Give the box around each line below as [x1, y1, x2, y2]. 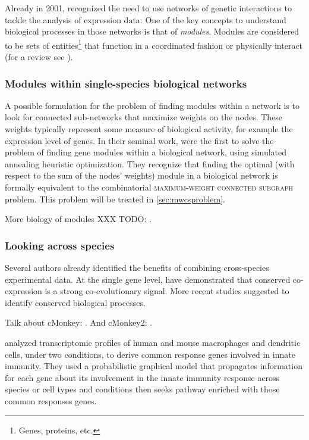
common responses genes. [5, 394, 97, 407]
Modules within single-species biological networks [5, 76, 247, 91]
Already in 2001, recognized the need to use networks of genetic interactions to [5, 2, 292, 14]
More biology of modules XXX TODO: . [5, 213, 152, 225]
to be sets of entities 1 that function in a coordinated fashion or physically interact [5, 37, 303, 51]
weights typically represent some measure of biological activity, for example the [5, 123, 293, 135]
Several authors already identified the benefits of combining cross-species [5, 261, 269, 273]
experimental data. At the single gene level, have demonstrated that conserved [5, 273, 291, 285]
